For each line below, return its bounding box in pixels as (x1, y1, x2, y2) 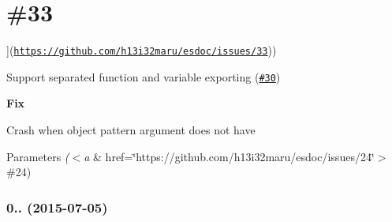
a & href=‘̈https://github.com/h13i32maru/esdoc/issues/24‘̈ (84, 148, 375, 164)
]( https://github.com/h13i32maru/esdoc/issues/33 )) (6, 42, 277, 58)
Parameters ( (6, 148, 69, 164)
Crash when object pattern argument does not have (6, 122, 256, 138)
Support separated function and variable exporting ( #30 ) (6, 68, 281, 85)
